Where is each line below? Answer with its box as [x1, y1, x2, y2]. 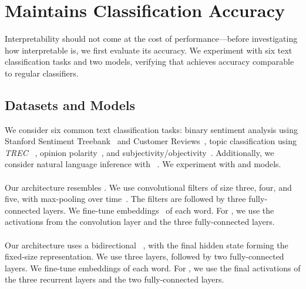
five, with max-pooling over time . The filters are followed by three [5, 192, 246, 205]
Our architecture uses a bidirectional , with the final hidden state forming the [5, 238, 288, 251]
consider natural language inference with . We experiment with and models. [5, 158, 281, 170]
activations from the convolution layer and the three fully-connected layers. [5, 215, 275, 228]
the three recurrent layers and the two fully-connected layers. [5, 273, 224, 285]
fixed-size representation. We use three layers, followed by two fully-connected [5, 250, 284, 263]
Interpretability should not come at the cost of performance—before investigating [5, 32, 298, 45]
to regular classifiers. [5, 67, 79, 79]
